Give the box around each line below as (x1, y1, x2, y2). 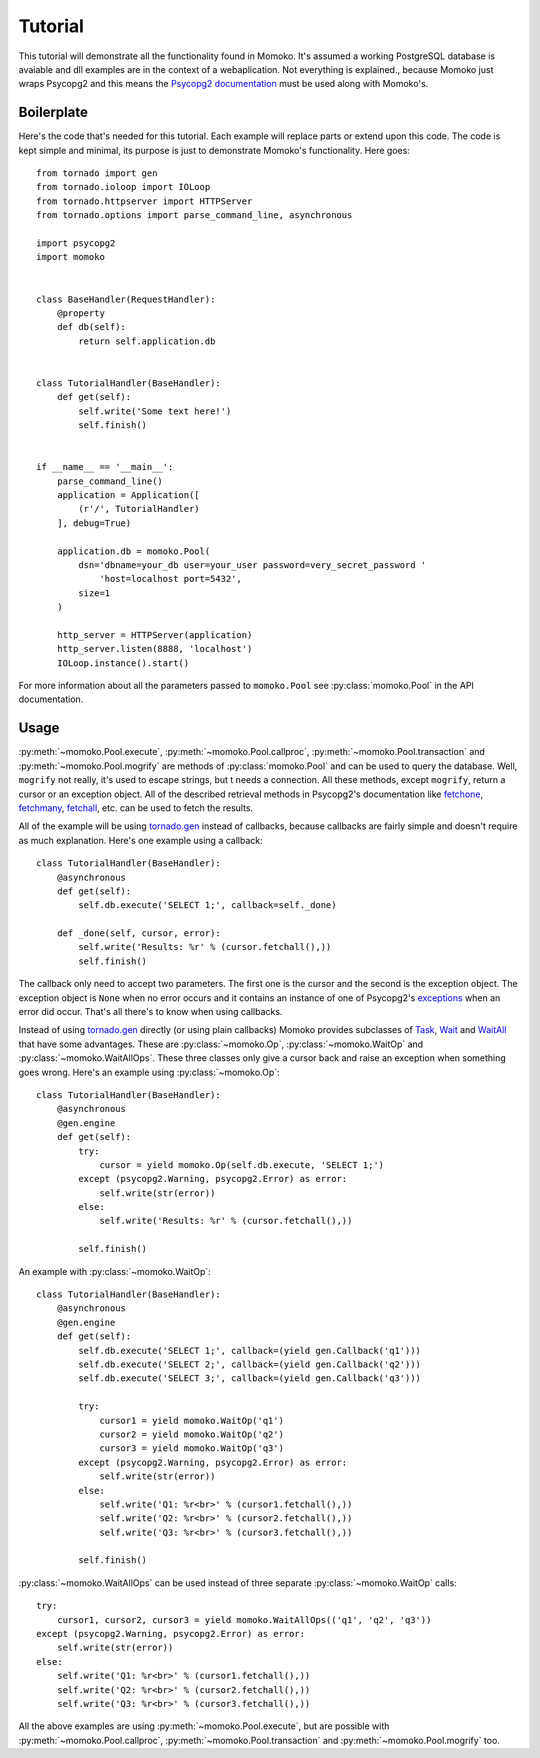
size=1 (78, 587, 111, 599)
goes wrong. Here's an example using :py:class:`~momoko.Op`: (18, 1066, 280, 1078)
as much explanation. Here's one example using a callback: (18, 834, 264, 846)
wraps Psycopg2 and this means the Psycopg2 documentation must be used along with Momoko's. (18, 78, 429, 90)
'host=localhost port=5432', (99, 573, 242, 585)
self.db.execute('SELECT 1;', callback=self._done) (78, 900, 337, 911)
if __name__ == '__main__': (36, 461, 174, 473)
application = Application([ (56, 490, 200, 500)
